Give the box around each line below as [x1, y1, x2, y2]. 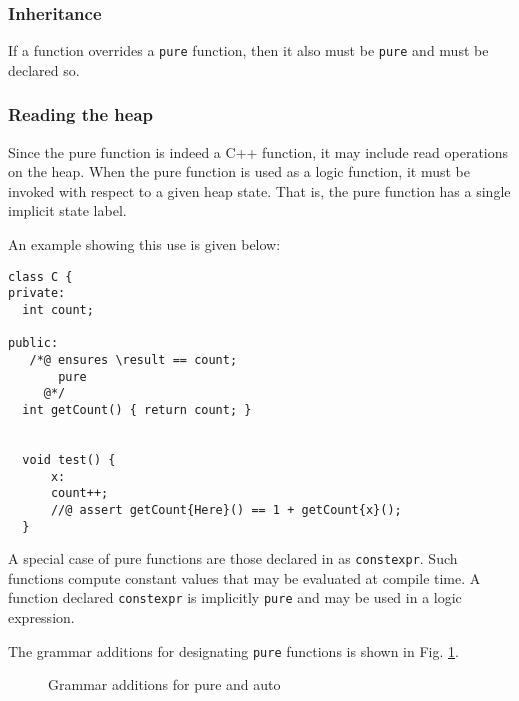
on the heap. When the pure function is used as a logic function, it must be [8, 161, 470, 182]
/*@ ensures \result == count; [29, 352, 238, 367]
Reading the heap [8, 102, 154, 127]
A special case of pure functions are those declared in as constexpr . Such [8, 548, 458, 569]
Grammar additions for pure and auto [48, 674, 281, 695]
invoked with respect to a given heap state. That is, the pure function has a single [8, 180, 511, 201]
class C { [8, 269, 73, 284]
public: [8, 336, 59, 351]
